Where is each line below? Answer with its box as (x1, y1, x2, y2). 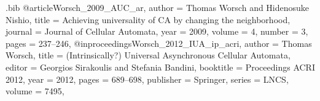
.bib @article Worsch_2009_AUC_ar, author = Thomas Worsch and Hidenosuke (6, 1, 310, 13)
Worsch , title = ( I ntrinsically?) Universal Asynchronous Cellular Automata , (6, 49, 291, 61)
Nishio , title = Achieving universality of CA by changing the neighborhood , (6, 13, 291, 26)
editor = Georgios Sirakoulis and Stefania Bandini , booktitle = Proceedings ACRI (6, 60, 315, 73)
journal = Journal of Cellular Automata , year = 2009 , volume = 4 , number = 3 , (6, 25, 308, 38)
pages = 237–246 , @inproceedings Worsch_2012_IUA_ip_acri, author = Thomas (6, 37, 312, 49)
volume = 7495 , (6, 85, 64, 97)
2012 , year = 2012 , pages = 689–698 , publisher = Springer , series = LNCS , (6, 72, 289, 85)
